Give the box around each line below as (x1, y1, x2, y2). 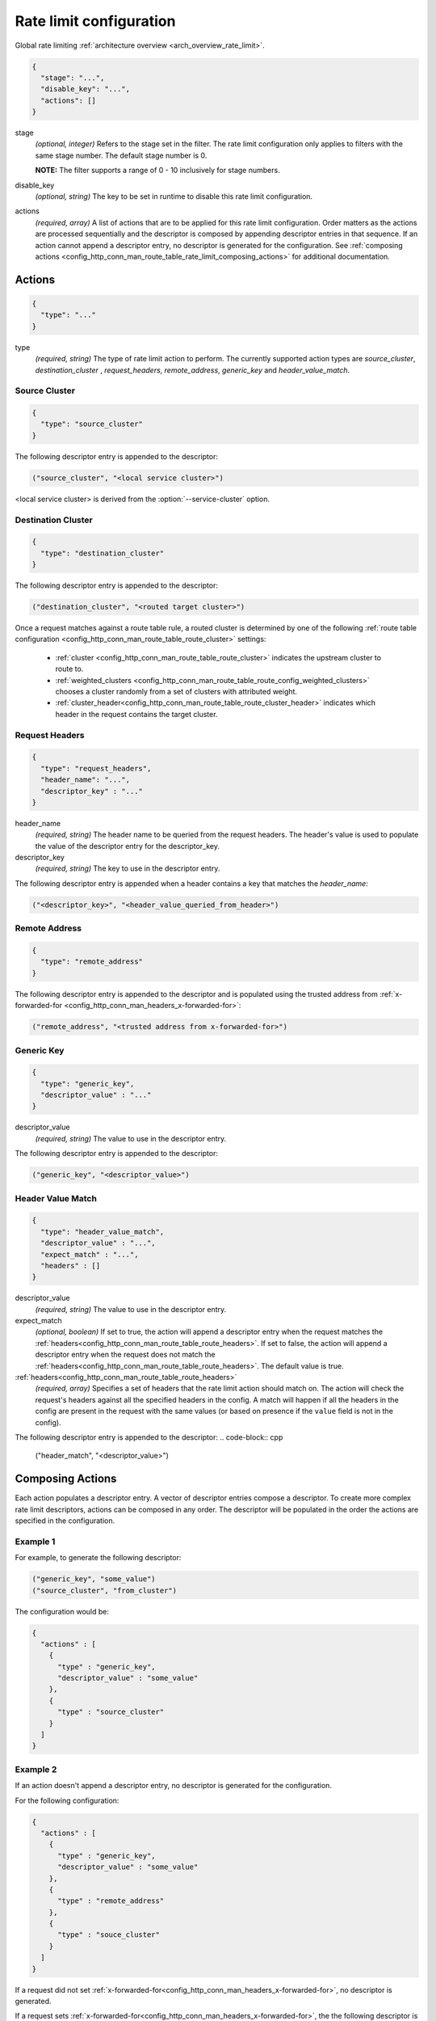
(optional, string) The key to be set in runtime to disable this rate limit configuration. (35, 192, 313, 201)
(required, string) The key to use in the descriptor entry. (35, 863, 220, 873)
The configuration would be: (15, 1606, 109, 1616)
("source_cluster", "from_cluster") (31, 1585, 178, 1595)
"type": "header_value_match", (40, 1227, 165, 1236)
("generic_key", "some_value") (31, 1575, 157, 1584)
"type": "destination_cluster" (40, 548, 165, 558)
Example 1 (15, 1536, 56, 1547)
